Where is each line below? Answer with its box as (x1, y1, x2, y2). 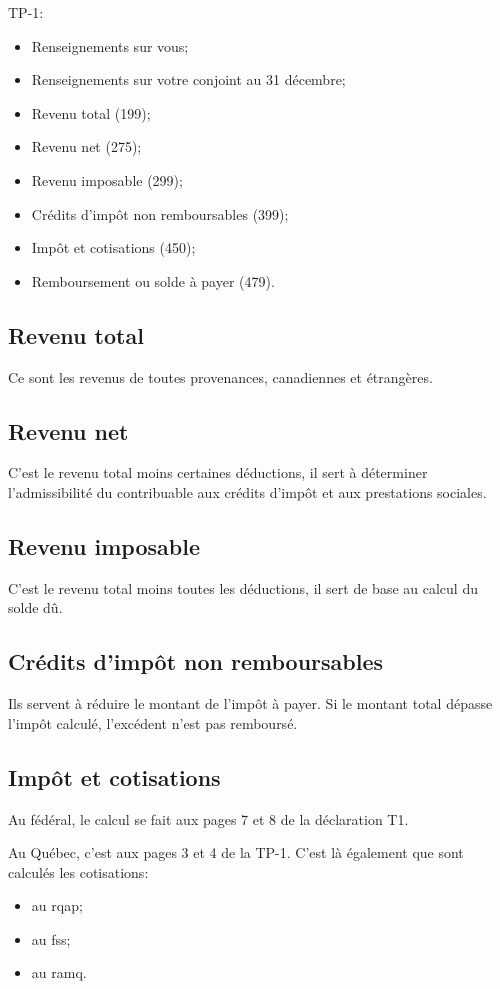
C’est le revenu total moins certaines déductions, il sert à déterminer (8, 462, 428, 483)
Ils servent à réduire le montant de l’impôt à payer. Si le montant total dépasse (8, 693, 493, 714)
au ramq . (31, 962, 87, 983)
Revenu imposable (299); (31, 169, 183, 190)
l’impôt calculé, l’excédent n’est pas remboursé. (8, 712, 298, 733)
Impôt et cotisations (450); (31, 237, 196, 258)
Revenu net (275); (31, 136, 142, 157)
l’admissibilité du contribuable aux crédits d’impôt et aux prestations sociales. (8, 481, 487, 502)
